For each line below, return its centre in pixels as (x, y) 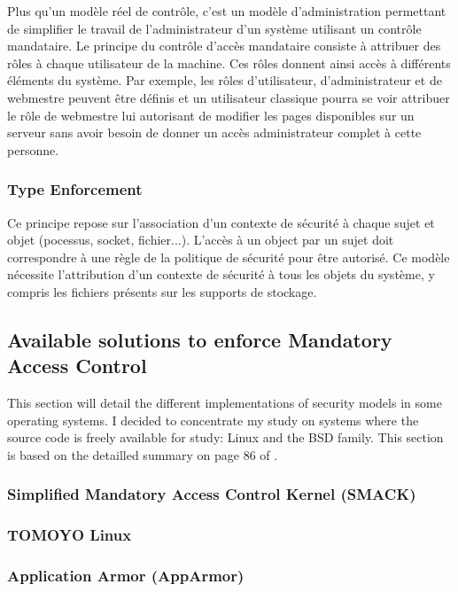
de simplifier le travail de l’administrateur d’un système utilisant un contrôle (214, 28)
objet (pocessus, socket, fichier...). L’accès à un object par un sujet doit (201, 240)
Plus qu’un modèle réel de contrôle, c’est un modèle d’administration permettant (227, 11)
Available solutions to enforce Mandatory (200, 339)
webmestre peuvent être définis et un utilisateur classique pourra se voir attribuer (229, 97)
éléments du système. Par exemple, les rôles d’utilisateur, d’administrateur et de (225, 80)
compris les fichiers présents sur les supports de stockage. (162, 291)
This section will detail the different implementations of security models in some (225, 403)
